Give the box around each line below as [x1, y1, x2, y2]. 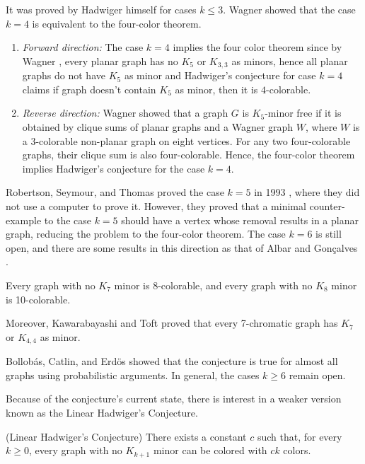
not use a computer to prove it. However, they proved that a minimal [6, 198, 306, 213]
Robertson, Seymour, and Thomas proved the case [6, 185, 224, 199]
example [6, 212, 42, 227]
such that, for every [257, 429, 342, 443]
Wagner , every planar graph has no [22, 53, 178, 68]
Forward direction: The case [22, 40, 144, 54]
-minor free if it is [265, 105, 342, 120]
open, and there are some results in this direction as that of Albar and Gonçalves [6, 240, 358, 255]
